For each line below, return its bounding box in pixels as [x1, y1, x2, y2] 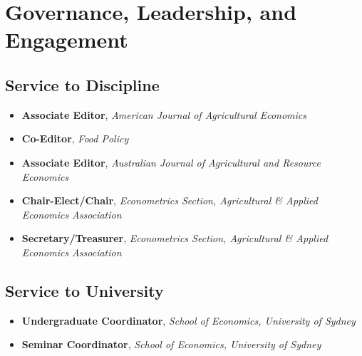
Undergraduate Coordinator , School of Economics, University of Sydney [21, 313, 356, 328]
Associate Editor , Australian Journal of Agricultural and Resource [21, 155, 321, 169]
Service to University [5, 279, 164, 301]
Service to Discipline [5, 73, 160, 95]
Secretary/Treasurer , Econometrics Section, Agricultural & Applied [21, 231, 329, 246]
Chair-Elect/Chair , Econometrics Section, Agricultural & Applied [21, 193, 318, 208]
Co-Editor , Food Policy [21, 131, 129, 146]
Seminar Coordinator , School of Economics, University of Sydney [21, 337, 321, 352]
